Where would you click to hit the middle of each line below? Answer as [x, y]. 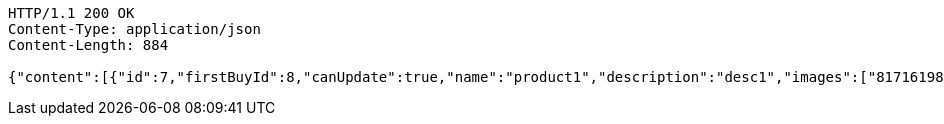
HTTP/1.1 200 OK [71, 13]
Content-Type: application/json [134, 29]
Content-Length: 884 [88, 45]
